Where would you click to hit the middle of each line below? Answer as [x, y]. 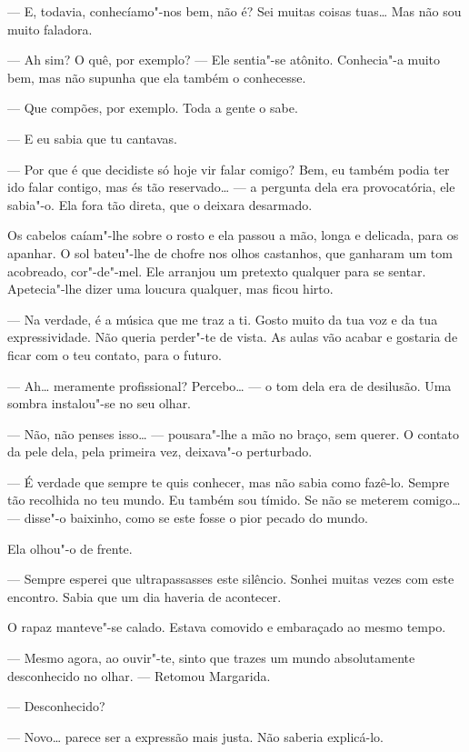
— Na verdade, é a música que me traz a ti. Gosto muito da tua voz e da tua [223, 319]
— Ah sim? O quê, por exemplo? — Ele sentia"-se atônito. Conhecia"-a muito [224, 60]
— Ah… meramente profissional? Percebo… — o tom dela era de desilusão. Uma [230, 385]
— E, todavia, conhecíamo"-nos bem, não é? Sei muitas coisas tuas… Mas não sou [234, 11]
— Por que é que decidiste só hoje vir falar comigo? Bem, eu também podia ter [229, 169]
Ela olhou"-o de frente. [70, 548]
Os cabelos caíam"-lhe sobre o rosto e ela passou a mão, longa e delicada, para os [233, 235]
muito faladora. [50, 29]
